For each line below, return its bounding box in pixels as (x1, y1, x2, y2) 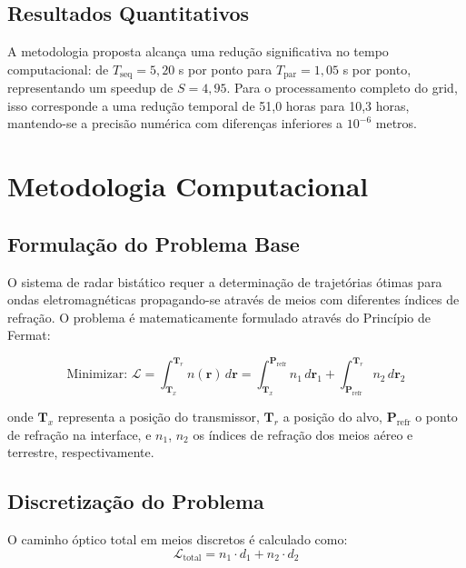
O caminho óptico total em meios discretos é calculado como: (7, 530, 348, 549)
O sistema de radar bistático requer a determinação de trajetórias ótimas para (7, 272, 442, 291)
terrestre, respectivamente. (7, 443, 154, 462)
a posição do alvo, (283, 407, 382, 426)
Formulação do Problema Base (7, 229, 300, 257)
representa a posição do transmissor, (57, 407, 260, 426)
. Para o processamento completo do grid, (226, 78, 458, 97)
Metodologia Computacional (7, 167, 369, 204)
